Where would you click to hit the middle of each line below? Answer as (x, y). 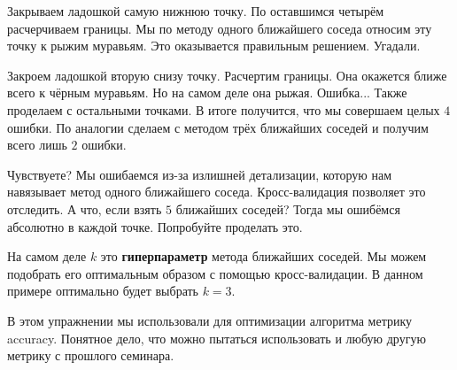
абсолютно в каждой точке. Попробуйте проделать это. (155, 226)
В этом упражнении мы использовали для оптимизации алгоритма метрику (210, 320)
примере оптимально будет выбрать (103, 291)
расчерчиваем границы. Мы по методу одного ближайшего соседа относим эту (220, 28)
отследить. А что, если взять (85, 208)
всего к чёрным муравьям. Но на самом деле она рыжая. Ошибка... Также (207, 92)
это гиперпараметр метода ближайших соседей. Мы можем (263, 256)
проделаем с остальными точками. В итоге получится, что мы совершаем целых (224, 109)
